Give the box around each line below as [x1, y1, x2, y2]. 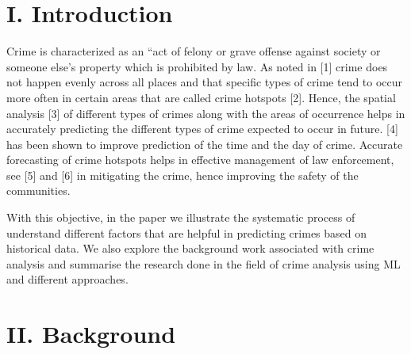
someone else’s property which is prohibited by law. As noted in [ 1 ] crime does [6, 58, 388, 74]
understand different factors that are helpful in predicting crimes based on [6, 224, 367, 241]
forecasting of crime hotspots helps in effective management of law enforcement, [6, 151, 394, 168]
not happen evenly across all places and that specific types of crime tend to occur [6, 74, 403, 90]
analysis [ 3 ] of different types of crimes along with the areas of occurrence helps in [6, 105, 405, 121]
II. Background [6, 318, 176, 350]
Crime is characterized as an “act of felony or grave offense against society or [6, 43, 381, 59]
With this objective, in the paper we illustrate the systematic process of [6, 209, 355, 226]
